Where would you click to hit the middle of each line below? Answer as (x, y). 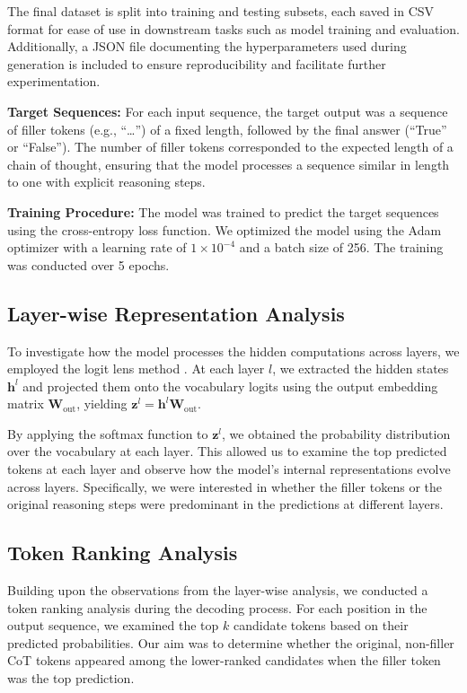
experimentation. (54, 81)
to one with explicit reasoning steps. (106, 182)
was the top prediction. (71, 678)
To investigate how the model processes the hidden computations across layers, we (233, 351)
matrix (26, 404)
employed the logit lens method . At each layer (136, 368)
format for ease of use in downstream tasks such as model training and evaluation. (233, 28)
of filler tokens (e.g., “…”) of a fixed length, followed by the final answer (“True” (227, 129)
